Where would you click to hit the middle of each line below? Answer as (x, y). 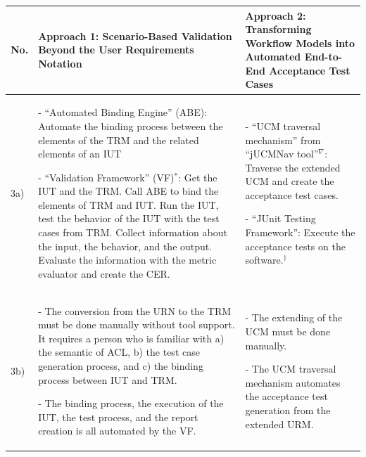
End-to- (323, 57)
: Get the (198, 177)
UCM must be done (288, 332)
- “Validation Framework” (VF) (106, 177)
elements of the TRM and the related (119, 140)
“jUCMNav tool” (282, 154)
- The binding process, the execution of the (131, 403)
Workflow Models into (300, 43)
